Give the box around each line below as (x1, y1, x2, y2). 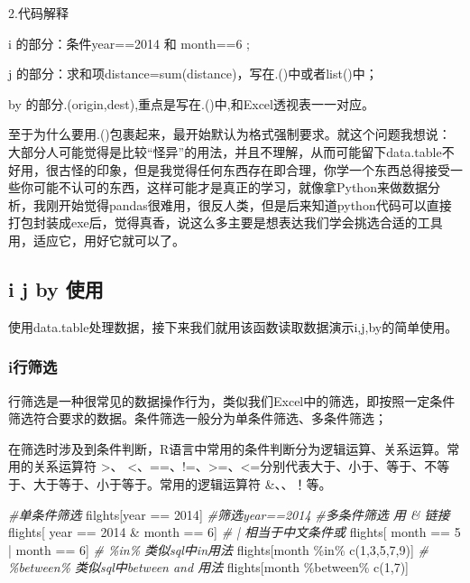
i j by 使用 (8, 274, 104, 302)
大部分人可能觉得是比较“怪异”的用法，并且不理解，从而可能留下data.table (8, 142, 442, 161)
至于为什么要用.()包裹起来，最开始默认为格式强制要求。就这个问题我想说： (8, 125, 451, 143)
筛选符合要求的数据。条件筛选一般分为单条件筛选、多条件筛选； (8, 409, 387, 428)
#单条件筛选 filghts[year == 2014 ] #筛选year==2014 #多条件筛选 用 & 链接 (8, 504, 450, 523)
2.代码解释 (8, 4, 69, 22)
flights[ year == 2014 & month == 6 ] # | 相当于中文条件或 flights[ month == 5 (8, 523, 461, 541)
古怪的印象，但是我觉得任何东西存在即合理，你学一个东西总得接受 (58, 160, 450, 179)
